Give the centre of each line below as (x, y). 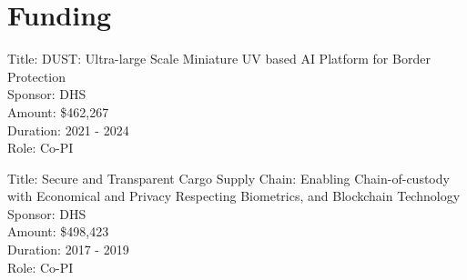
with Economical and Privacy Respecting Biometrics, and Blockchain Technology (234, 196)
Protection (37, 76)
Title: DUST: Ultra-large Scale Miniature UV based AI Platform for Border (219, 59)
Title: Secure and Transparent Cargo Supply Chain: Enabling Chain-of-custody (228, 178)
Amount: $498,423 (58, 231)
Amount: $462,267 (58, 111)
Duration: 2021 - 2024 (68, 130)
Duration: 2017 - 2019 (68, 250)
